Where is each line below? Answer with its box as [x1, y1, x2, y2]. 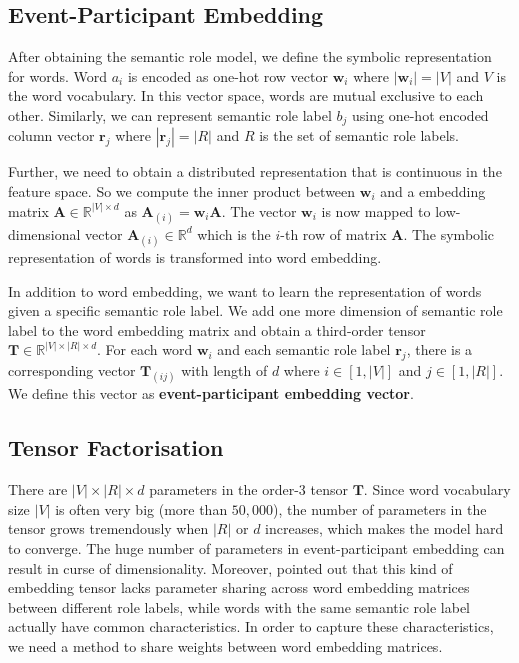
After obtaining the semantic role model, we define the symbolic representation [8, 46, 492, 67]
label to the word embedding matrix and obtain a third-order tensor [8, 319, 426, 340]
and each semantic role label [217, 339, 391, 360]
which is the [197, 223, 271, 244]
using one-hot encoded [352, 104, 489, 125]
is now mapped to [321, 200, 431, 221]
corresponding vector [8, 360, 136, 381]
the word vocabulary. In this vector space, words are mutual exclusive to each [8, 85, 484, 106]
